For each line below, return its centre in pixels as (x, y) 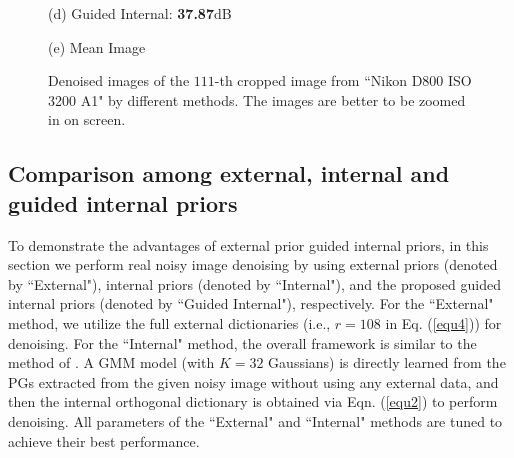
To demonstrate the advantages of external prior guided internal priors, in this (248, 244)
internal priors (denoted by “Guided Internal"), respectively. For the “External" (251, 303)
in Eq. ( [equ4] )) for (443, 322)
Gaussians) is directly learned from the (387, 362)
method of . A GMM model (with (111, 362)
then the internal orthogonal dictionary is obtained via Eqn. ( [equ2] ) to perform (253, 401)
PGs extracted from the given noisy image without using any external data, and (253, 381)
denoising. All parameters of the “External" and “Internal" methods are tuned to (255, 420)
